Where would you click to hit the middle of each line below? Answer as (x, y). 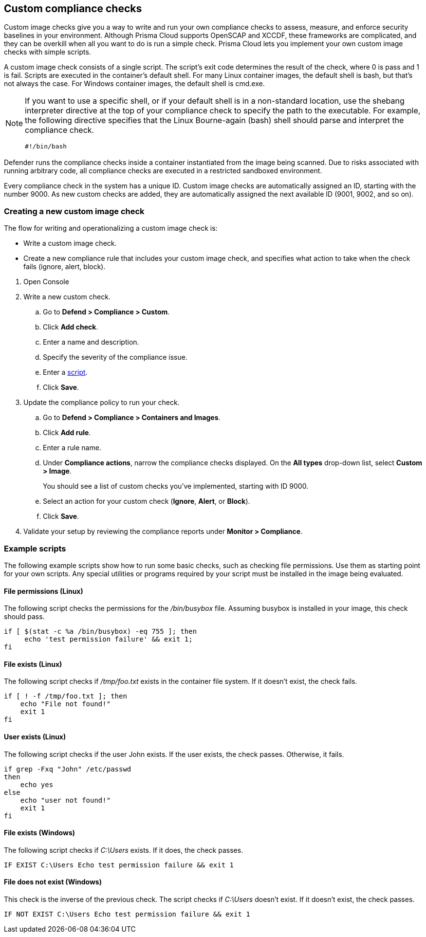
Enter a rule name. (72, 448)
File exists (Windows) (40, 833)
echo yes (37, 784)
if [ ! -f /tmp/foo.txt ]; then (65, 696)
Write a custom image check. (70, 243)
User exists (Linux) (35, 736)
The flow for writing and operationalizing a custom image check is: (111, 228)
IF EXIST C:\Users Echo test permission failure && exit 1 (119, 865)
